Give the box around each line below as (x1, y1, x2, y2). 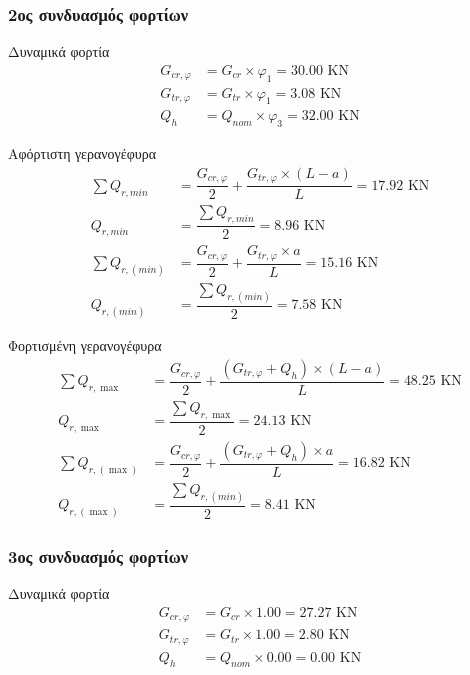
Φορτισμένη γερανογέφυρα (8, 335, 162, 356)
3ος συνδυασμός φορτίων (8, 543, 189, 568)
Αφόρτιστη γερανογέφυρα (8, 143, 156, 164)
